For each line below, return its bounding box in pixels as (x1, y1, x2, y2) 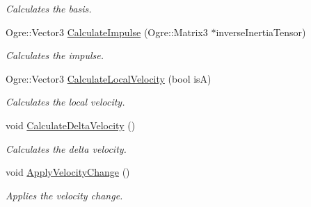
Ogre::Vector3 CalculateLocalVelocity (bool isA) (6, 71, 212, 85)
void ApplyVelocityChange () (6, 165, 130, 179)
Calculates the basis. (6, 1, 92, 15)
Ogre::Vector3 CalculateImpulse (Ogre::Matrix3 (6, 24, 208, 39)
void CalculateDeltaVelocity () (6, 117, 136, 132)
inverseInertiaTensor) (216, 24, 306, 39)
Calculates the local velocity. (6, 94, 125, 109)
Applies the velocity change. (6, 188, 123, 202)
